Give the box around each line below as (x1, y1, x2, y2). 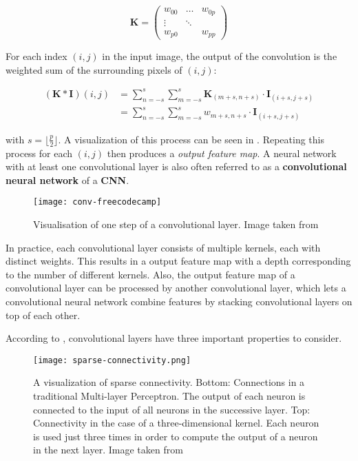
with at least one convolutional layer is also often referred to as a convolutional (6, 159, 347, 174)
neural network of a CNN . (6, 172, 129, 187)
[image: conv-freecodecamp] (33, 197, 162, 207)
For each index (6, 49, 67, 63)
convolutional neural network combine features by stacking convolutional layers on (6, 294, 352, 308)
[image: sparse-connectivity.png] (33, 355, 191, 365)
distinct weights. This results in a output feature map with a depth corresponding (6, 254, 351, 268)
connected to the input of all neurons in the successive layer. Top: (33, 402, 310, 416)
